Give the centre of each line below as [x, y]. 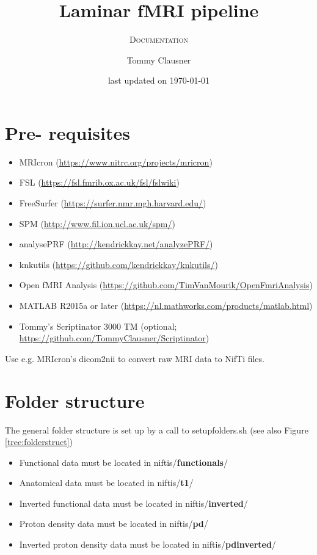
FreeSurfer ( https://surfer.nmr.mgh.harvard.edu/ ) [113, 203]
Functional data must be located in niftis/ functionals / [123, 462]
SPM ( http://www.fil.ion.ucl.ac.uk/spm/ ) [97, 223]
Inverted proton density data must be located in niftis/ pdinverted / [148, 544]
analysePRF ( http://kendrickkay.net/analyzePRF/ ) [116, 244]
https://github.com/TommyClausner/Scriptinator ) [114, 338]
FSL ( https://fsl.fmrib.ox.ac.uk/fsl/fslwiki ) [99, 182]
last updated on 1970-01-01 [159, 80]
